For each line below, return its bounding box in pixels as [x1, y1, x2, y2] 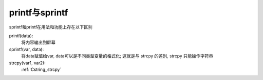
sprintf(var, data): [9, 46, 44, 52]
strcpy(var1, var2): [9, 60, 46, 66]
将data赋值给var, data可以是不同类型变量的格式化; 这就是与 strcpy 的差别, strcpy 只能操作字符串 [21, 53, 214, 59]
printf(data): [9, 33, 34, 39]
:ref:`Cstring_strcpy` [21, 67, 61, 72]
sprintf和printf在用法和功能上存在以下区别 [9, 24, 93, 30]
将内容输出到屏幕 [21, 40, 56, 45]
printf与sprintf [9, 7, 68, 18]
